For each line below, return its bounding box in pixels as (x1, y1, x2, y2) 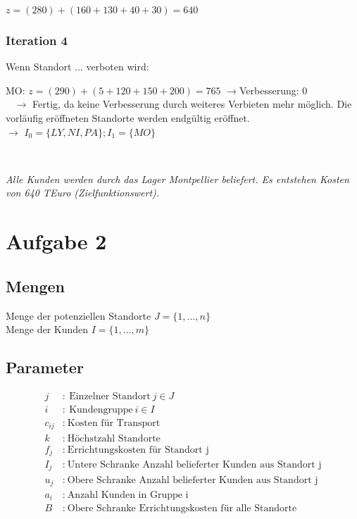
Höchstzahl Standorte (67, 433, 161, 444)
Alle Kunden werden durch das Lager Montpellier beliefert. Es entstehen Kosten (6, 171, 349, 186)
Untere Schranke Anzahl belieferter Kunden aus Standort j (67, 460, 322, 470)
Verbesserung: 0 (239, 82, 308, 97)
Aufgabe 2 (6, 227, 107, 256)
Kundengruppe (69, 404, 133, 415)
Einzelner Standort (69, 391, 151, 401)
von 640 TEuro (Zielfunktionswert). (6, 185, 160, 200)
